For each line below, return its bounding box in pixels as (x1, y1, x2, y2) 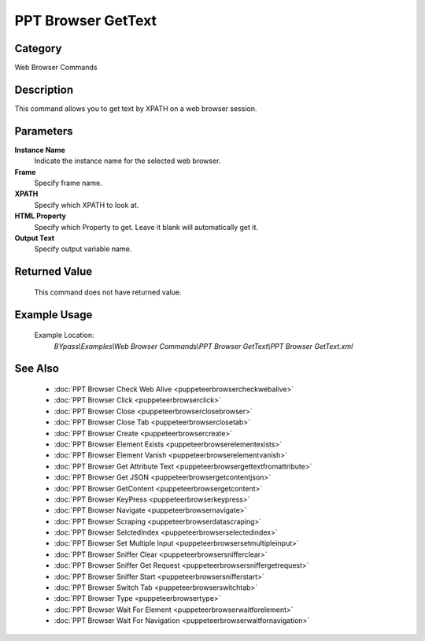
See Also (14, 362, 59, 376)
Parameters (14, 124, 73, 138)
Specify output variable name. (34, 244, 132, 254)
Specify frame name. (34, 178, 102, 188)
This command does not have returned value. (34, 287, 182, 297)
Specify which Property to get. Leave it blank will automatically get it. (34, 222, 259, 232)
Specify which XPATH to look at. (34, 200, 139, 209)
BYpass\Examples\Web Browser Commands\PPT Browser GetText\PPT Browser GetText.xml (54, 341, 353, 350)
